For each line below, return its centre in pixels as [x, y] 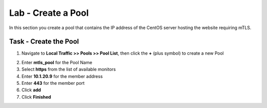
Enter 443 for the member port [53, 83]
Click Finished [36, 97]
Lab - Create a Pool [49, 13]
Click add [31, 90]
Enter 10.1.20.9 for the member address [62, 76]
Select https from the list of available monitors [69, 70]
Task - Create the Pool [44, 42]
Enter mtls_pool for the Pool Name [57, 62]
